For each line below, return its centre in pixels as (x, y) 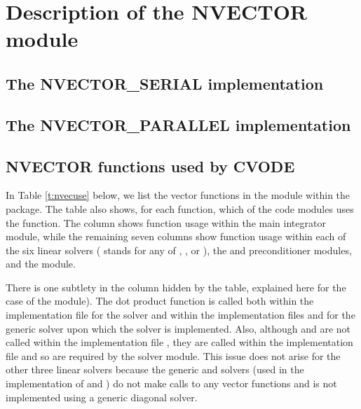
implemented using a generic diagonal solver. (102, 397)
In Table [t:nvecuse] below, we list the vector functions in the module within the (178, 195)
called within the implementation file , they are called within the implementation (179, 342)
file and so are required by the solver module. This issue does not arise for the (173, 355)
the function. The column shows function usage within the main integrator (166, 222)
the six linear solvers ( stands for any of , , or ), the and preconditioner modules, (179, 250)
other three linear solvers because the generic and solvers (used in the (155, 369)
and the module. (41, 264)
